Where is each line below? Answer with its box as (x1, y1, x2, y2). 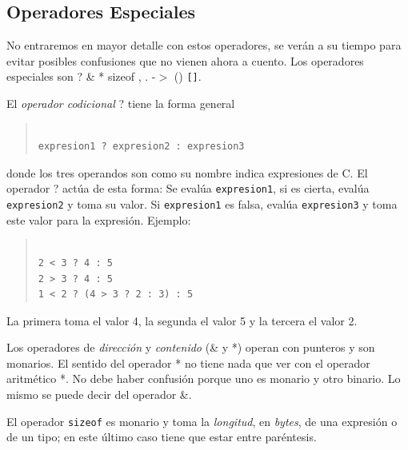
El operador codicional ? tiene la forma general (6, 95, 235, 112)
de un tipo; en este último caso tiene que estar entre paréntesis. (6, 428, 317, 445)
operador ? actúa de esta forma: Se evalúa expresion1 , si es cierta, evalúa (6, 180, 370, 197)
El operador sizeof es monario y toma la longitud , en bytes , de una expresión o (6, 412, 398, 429)
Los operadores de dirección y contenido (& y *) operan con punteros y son (6, 339, 375, 356)
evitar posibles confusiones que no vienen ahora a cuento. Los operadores (6, 52, 364, 69)
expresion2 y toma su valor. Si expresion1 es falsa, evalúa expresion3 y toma (6, 196, 398, 213)
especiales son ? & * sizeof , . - (6, 68, 156, 85)
